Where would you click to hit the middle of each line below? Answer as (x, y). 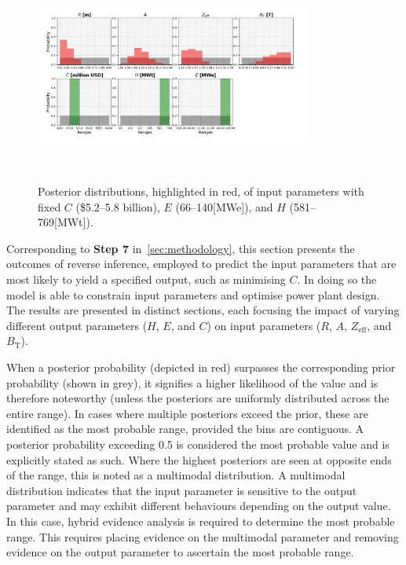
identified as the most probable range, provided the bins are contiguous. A (185, 429)
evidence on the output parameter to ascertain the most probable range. (180, 552)
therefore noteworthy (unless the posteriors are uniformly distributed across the (198, 398)
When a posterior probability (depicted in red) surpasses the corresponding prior (201, 367)
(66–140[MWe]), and (224, 206)
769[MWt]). (66, 222)
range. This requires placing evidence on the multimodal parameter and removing (203, 536)
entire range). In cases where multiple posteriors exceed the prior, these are (187, 413)
